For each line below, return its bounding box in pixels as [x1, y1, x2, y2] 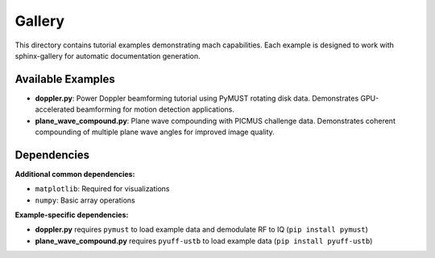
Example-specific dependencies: [14, 210, 129, 220]
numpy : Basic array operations [35, 195, 136, 205]
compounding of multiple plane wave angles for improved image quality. [35, 127, 275, 137]
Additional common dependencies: [14, 169, 135, 178]
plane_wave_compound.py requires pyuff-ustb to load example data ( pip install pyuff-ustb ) [35, 235, 373, 245]
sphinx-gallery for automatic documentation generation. [14, 51, 201, 60]
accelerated [35, 104, 75, 114]
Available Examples [14, 72, 116, 86]
